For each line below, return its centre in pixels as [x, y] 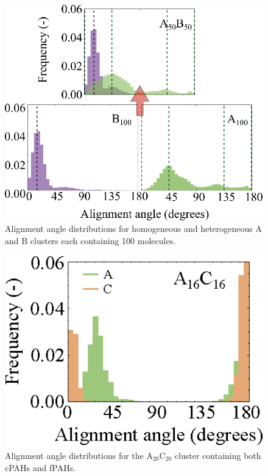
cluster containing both [218, 455]
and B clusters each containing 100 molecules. [90, 240]
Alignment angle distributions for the [74, 455]
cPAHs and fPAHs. [41, 467]
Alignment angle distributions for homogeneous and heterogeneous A [134, 229]
